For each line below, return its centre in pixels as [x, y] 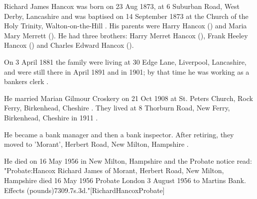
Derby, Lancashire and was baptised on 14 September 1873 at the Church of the [126, 16]
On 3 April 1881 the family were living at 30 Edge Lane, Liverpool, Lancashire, [125, 61]
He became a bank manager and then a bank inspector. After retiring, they [119, 134]
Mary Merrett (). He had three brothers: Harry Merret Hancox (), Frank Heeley [126, 35]
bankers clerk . [26, 81]
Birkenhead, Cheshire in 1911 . [51, 117]
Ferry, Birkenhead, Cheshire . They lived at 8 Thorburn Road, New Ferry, [117, 108]
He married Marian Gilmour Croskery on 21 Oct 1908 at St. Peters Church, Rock [128, 98]
